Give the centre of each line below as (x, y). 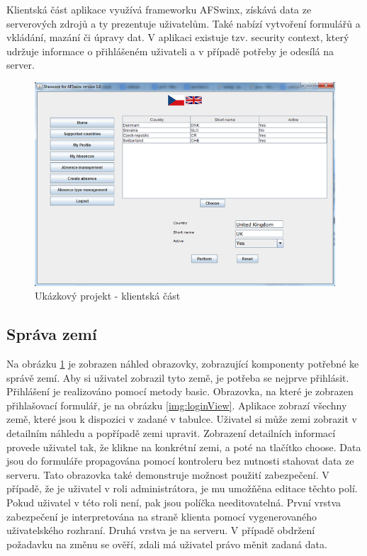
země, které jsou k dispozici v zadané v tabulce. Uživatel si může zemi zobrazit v (182, 419)
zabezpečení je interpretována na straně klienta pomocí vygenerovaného (162, 516)
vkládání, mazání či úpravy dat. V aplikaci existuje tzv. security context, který (178, 37)
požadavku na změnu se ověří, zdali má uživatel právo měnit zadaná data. (167, 544)
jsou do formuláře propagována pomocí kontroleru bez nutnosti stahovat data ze (180, 461)
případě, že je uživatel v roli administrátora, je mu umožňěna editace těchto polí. (182, 488)
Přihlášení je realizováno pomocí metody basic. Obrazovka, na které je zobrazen (180, 391)
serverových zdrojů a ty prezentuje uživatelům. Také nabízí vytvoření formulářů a (183, 23)
